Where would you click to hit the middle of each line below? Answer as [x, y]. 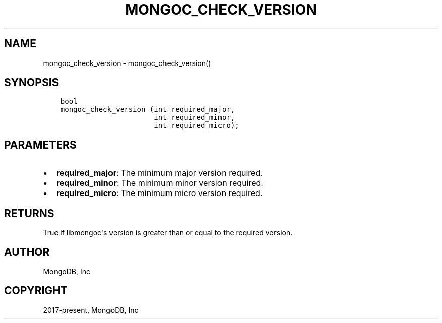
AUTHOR [27, 252]
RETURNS [29, 213]
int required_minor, [195, 118]
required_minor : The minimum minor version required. [160, 183]
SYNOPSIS [32, 83]
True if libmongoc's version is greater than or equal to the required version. [168, 233]
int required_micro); [197, 126]
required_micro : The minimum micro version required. [159, 193]
